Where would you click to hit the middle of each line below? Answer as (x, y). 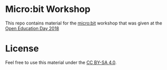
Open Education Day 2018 (32, 28)
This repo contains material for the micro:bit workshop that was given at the (84, 23)
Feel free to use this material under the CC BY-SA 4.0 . (61, 62)
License (22, 49)
